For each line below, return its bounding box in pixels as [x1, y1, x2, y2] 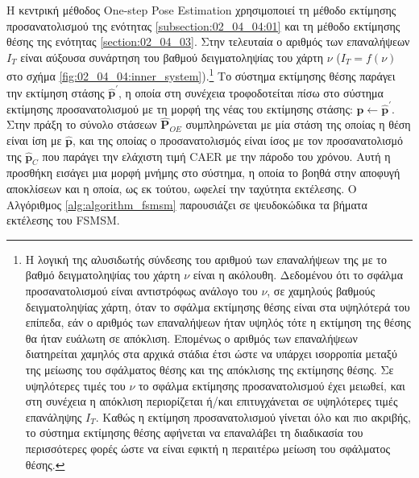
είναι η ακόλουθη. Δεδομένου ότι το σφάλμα [193, 266, 404, 283]
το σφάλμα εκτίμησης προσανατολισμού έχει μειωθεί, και [138, 377, 405, 394]
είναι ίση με [6, 132, 62, 149]
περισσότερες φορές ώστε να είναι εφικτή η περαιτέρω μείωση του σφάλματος [25, 439, 390, 456]
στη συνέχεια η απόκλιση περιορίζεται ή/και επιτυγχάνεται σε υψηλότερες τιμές [25, 393, 398, 410]
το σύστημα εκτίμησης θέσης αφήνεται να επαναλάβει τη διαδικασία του [25, 424, 363, 441]
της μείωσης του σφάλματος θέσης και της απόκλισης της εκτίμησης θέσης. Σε [25, 361, 394, 377]
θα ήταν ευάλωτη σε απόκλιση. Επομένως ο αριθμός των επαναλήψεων [25, 329, 358, 346]
